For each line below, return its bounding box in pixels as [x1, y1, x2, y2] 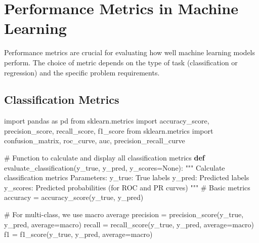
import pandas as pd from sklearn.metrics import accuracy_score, [4, 115, 209, 126]
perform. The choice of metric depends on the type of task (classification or [4, 57, 238, 67]
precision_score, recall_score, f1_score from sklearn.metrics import [4, 125, 213, 136]
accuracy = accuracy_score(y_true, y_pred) [4, 192, 144, 202]
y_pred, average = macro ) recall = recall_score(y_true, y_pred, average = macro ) [4, 219, 254, 229]
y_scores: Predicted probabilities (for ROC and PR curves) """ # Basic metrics [4, 182, 250, 192]
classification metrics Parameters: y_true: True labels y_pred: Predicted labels [4, 172, 249, 183]
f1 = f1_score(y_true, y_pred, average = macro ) [4, 229, 153, 239]
